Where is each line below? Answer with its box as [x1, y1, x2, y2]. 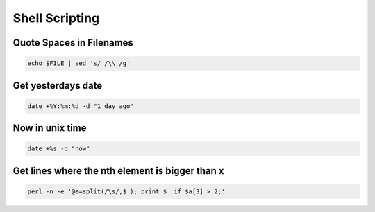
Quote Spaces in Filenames [12, 37, 133, 48]
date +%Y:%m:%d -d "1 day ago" [27, 102, 135, 110]
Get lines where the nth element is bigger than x [12, 165, 225, 177]
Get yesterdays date [12, 80, 103, 91]
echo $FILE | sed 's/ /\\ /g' [27, 60, 131, 67]
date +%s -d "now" [27, 145, 90, 152]
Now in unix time [12, 122, 87, 134]
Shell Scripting [12, 10, 100, 26]
